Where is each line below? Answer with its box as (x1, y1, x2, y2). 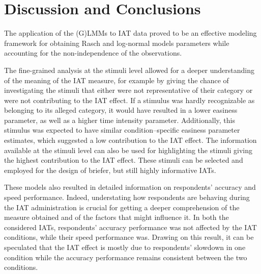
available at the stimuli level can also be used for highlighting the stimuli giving (4, 144, 253, 155)
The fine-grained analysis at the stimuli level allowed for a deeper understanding (4, 64, 255, 75)
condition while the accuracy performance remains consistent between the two (4, 252, 247, 262)
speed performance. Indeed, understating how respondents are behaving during (4, 192, 250, 203)
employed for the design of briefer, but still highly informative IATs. (4, 164, 216, 175)
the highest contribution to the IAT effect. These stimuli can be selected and (4, 155, 243, 165)
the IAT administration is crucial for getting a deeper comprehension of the (4, 202, 240, 212)
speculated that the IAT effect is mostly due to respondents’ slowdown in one (4, 242, 246, 252)
